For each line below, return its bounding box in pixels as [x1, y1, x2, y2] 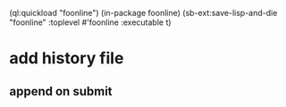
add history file [9, 48, 124, 69]
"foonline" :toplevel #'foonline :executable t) [9, 17, 172, 28]
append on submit [9, 84, 114, 99]
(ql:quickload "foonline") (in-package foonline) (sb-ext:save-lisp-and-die [9, 8, 278, 18]
